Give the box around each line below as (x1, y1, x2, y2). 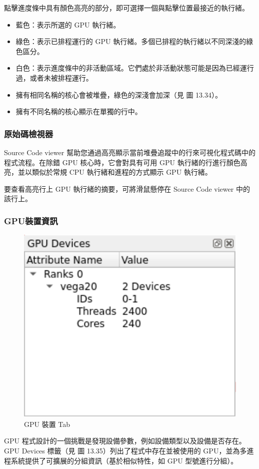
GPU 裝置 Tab (24, 418, 70, 429)
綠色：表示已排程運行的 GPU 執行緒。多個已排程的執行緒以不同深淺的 (15, 36, 246, 47)
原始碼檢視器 (4, 127, 53, 140)
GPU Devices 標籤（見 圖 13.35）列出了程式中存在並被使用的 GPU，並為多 (4, 445, 247, 456)
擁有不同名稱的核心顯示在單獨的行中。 (15, 106, 142, 117)
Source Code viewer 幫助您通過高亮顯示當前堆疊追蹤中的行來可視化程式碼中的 (4, 147, 255, 157)
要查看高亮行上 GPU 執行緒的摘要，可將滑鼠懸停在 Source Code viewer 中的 (4, 183, 250, 194)
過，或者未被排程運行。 (15, 72, 93, 83)
